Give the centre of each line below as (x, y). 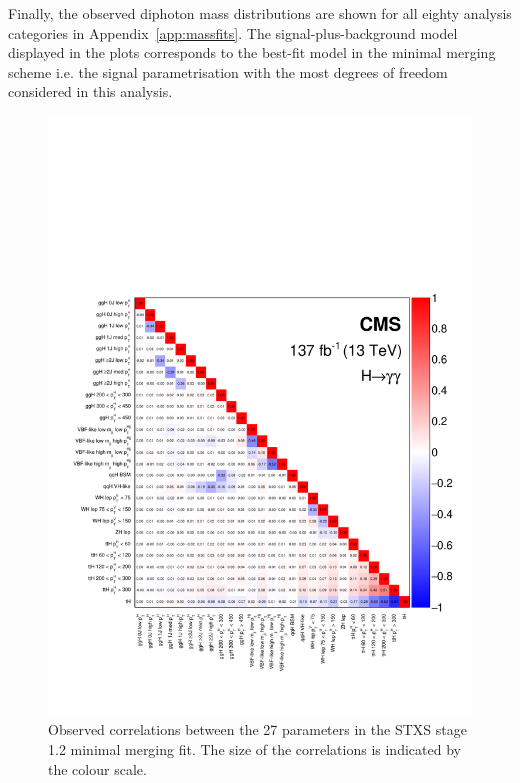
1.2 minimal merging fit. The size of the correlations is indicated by (254, 749)
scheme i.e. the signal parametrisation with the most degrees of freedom (228, 71)
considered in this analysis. (90, 91)
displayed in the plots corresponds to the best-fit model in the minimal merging (252, 52)
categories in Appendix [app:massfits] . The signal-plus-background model (233, 32)
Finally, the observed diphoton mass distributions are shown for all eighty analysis (260, 13)
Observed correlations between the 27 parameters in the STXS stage (257, 729)
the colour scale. (97, 768)
